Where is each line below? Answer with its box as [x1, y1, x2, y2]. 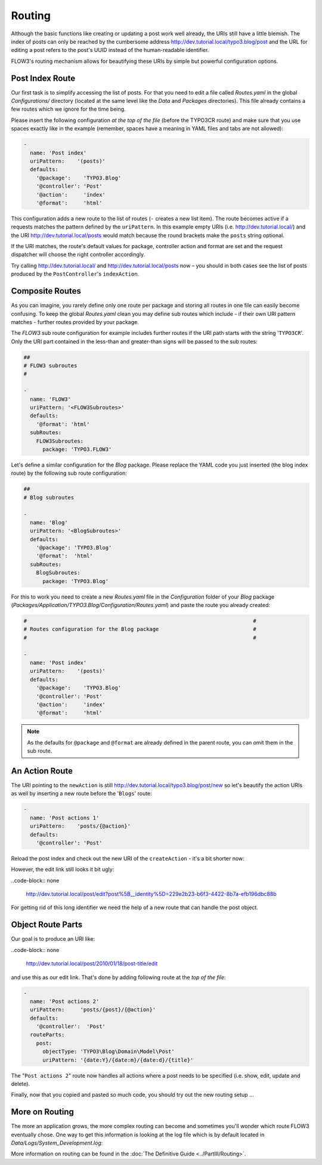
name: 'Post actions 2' [30, 998, 100, 1005]
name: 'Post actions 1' [30, 814, 100, 821]
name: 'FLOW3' [30, 395, 72, 402]
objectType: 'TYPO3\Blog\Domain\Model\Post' [42, 1048, 175, 1055]
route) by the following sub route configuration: [11, 469, 128, 477]
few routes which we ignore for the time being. [11, 105, 126, 113]
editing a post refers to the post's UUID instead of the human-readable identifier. [11, 47, 209, 54]
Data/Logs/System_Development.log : [11, 1139, 103, 1146]
